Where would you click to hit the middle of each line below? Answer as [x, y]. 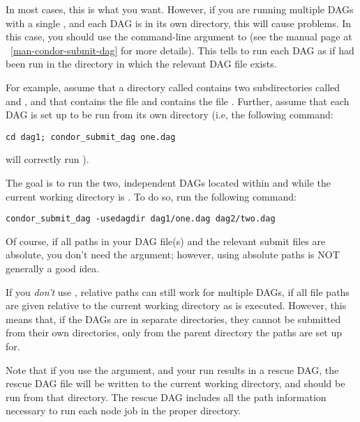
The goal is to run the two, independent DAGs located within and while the [168, 182]
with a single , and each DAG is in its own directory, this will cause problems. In [179, 23]
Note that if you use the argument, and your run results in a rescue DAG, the [172, 369]
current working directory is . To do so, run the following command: [151, 196]
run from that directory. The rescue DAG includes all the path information [166, 397]
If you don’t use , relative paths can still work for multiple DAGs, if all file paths [178, 291]
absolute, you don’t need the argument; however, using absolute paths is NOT [173, 255]
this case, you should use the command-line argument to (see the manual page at [179, 37]
